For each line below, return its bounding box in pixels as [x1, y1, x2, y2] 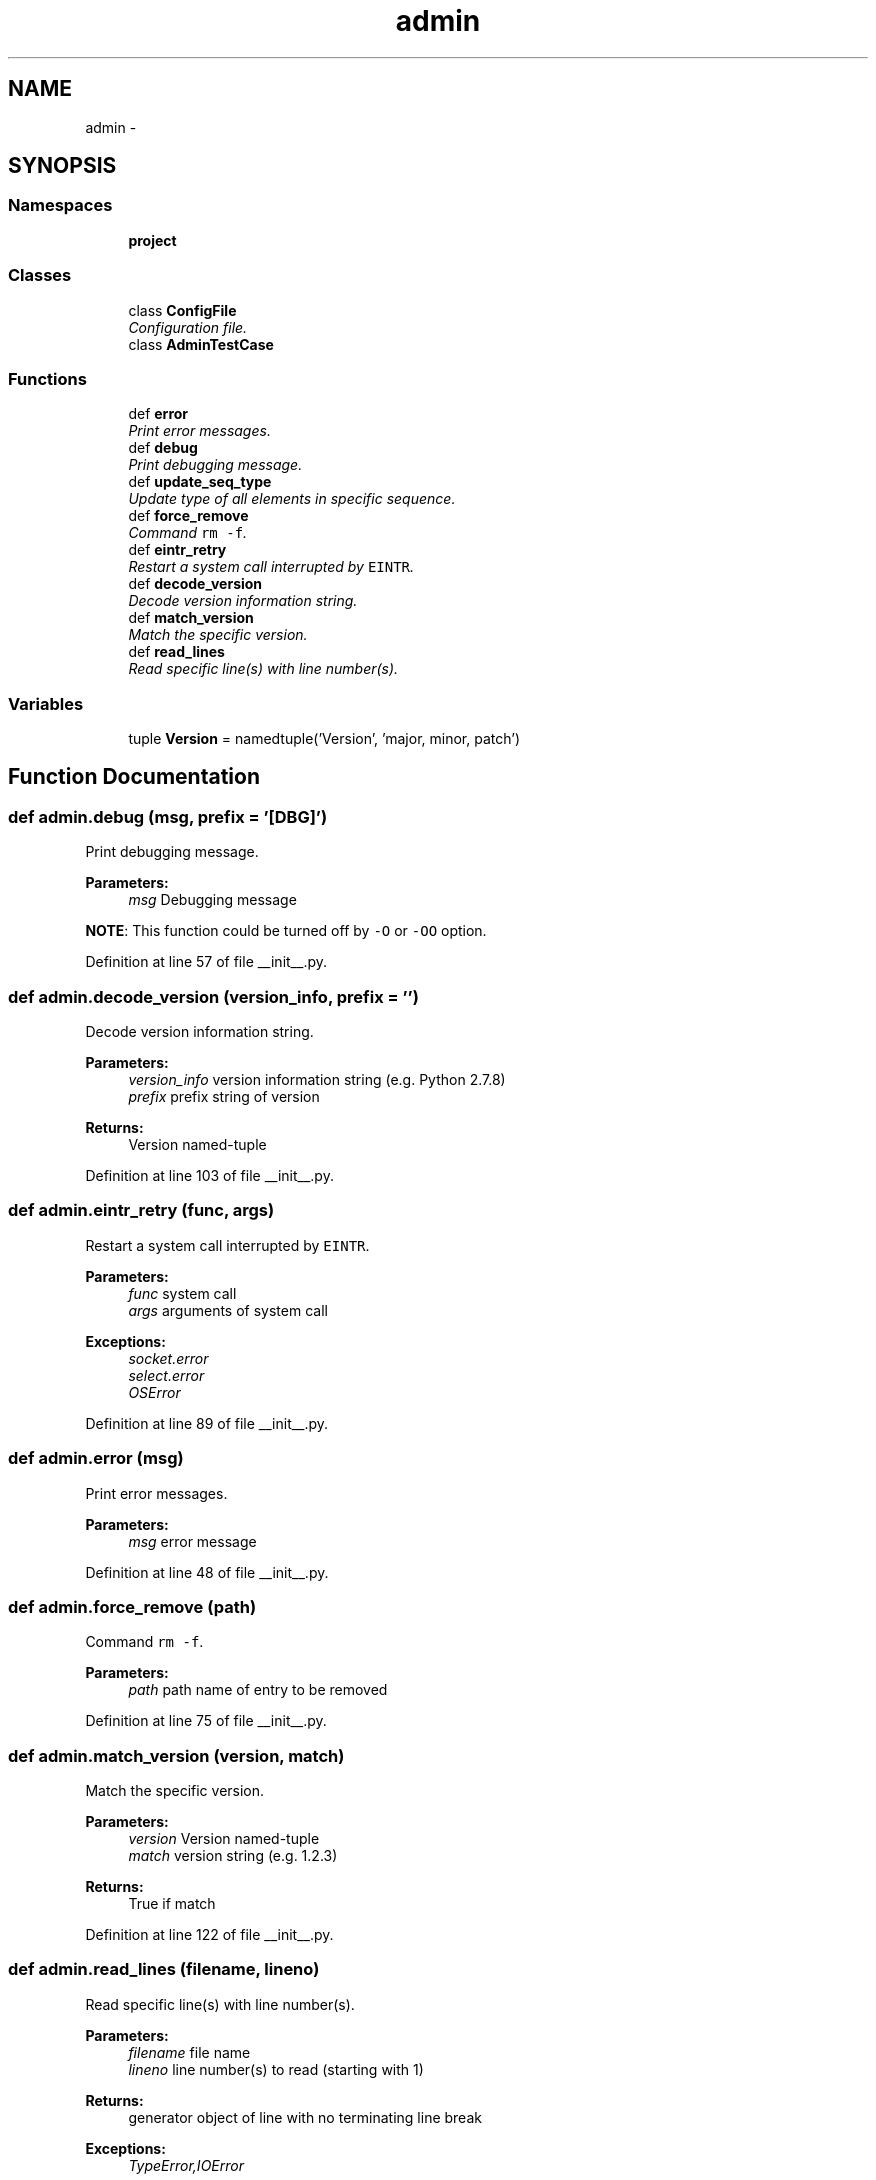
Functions [8, 368, 87, 389]
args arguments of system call [128, 1301, 328, 1319]
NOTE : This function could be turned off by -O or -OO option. [85, 922, 487, 940]
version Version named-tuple [128, 1830, 320, 1848]
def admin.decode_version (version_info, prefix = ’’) [8, 986, 419, 1007]
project [128, 231, 177, 249]
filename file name [128, 2043, 251, 2061]
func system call [128, 1284, 237, 1302]
